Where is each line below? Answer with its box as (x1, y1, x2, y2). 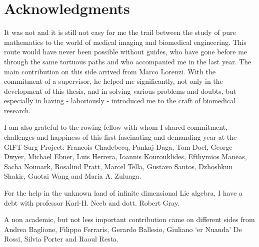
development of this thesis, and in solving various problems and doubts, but (4, 85, 236, 96)
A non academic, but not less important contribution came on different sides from (4, 214, 255, 225)
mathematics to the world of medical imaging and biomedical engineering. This (4, 36, 246, 47)
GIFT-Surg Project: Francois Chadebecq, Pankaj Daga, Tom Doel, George (4, 141, 232, 152)
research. (4, 105, 31, 115)
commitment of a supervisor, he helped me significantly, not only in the (4, 76, 223, 86)
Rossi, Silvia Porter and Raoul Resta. (4, 234, 118, 244)
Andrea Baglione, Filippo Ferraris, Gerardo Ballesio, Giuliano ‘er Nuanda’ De (4, 224, 242, 234)
